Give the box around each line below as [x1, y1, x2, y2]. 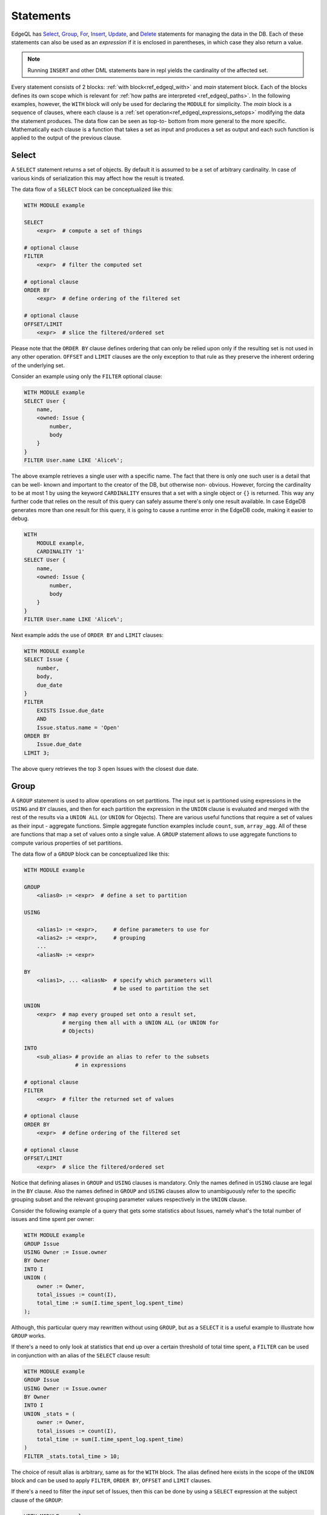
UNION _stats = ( [24, 1410, 76, 1417]
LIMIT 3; [24, 749, 50, 756]
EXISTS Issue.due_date [36, 707, 104, 714]
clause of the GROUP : [11, 1496, 63, 1503]
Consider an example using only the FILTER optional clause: [11, 373, 163, 380]
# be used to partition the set [113, 985, 210, 992]
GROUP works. [11, 1332, 46, 1339]
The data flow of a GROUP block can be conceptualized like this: [11, 850, 170, 857]
